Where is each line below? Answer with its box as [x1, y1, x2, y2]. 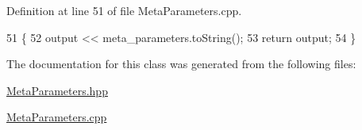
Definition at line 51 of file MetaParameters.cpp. [6, 2, 242, 18]
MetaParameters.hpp [6, 82, 108, 98]
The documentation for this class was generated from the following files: [6, 55, 356, 72]
